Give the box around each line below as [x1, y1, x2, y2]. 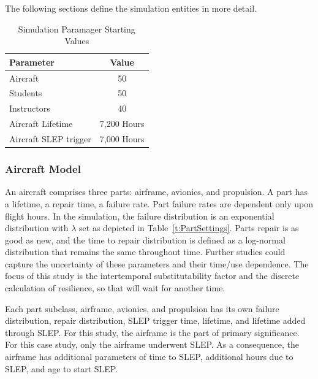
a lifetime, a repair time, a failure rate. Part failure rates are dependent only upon [5, 197, 314, 210]
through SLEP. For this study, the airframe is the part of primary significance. [5, 326, 300, 339]
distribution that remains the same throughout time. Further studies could [5, 245, 286, 258]
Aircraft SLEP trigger [9, 132, 91, 145]
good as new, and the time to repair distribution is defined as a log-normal [5, 233, 286, 246]
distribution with [5, 221, 69, 234]
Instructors [9, 102, 50, 115]
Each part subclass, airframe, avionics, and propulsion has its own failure [5, 302, 279, 315]
